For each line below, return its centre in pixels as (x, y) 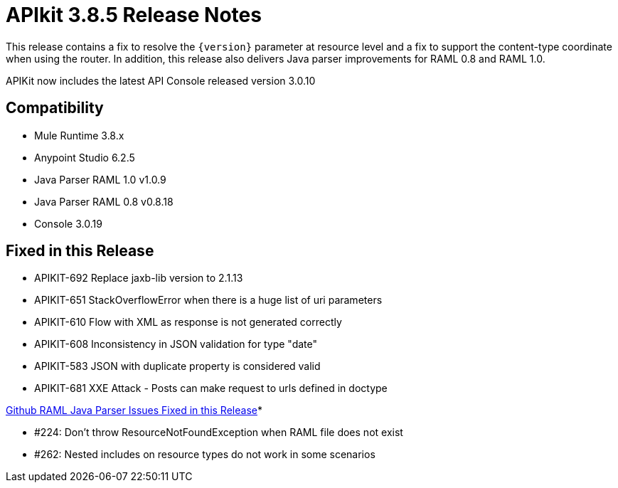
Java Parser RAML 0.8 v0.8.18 (104, 201)
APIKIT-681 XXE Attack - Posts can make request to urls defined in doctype (211, 388)
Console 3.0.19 (68, 223)
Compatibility (55, 108)
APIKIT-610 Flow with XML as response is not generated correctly (188, 322)
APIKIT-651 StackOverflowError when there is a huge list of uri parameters (208, 300)
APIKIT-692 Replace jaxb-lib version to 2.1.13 (139, 278)
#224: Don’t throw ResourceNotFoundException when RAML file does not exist (219, 433)
